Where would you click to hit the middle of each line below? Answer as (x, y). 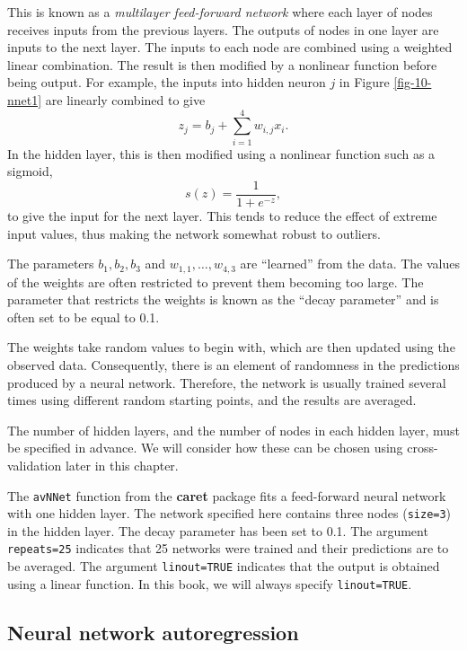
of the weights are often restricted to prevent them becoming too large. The (216, 282)
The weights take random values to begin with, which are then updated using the (231, 347)
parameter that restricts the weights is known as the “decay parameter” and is (223, 299)
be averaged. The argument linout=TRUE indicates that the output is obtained (224, 566)
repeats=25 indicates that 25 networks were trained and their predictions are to (228, 548)
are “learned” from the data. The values (350, 264)
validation (35, 465)
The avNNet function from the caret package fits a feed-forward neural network (227, 495)
